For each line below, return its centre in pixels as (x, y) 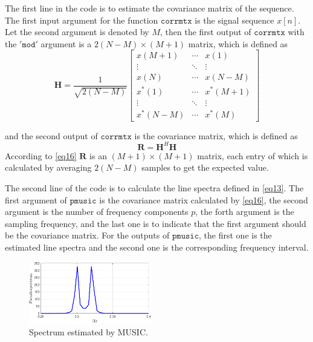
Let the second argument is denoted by (77, 32)
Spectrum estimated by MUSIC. (89, 332)
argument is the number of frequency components (97, 212)
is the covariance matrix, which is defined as (216, 135)
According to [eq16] (41, 155)
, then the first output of (206, 32)
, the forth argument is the (245, 212)
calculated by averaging (48, 167)
